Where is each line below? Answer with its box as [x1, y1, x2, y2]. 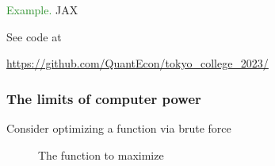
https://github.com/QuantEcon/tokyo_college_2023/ [6, 55, 269, 71]
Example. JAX [6, 2, 78, 17]
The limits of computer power [6, 88, 201, 108]
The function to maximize [38, 146, 164, 163]
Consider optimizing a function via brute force [6, 120, 231, 136]
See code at [6, 28, 62, 44]
